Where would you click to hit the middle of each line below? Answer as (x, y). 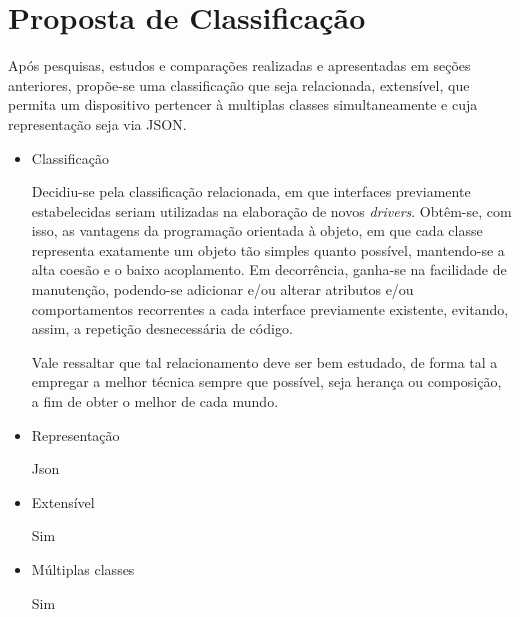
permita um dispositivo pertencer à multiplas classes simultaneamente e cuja (243, 104)
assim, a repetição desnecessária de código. (162, 328)
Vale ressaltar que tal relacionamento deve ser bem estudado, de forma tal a (264, 361)
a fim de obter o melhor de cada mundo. (155, 401)
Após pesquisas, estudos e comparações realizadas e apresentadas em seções (239, 65)
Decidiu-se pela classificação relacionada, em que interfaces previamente (251, 191)
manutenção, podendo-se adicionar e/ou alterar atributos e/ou (222, 289)
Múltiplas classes (83, 569)
